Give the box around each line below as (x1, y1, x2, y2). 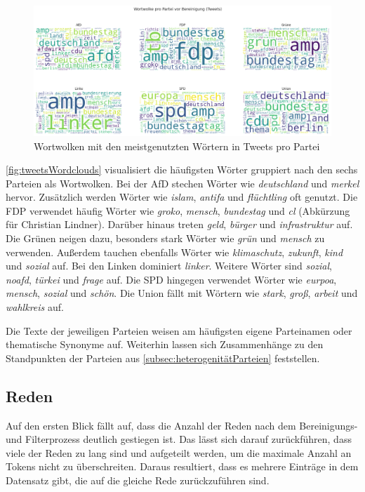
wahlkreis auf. (6, 300, 64, 314)
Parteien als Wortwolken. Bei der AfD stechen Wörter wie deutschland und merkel (6, 175, 359, 190)
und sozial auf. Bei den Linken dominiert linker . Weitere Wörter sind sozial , (6, 258, 332, 273)
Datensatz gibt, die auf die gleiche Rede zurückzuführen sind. (6, 472, 270, 487)
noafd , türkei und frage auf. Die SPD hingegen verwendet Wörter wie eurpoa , (6, 272, 337, 286)
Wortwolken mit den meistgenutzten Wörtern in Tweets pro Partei (34, 138, 320, 153)
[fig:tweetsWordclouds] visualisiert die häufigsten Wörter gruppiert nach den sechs (6, 162, 358, 177)
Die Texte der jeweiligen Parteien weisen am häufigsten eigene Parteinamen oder (6, 323, 352, 338)
